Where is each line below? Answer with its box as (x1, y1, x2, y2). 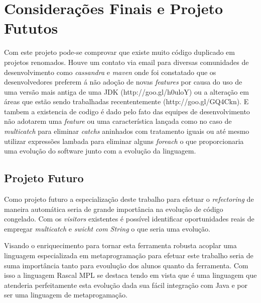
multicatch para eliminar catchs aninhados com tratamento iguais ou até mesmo (4, 126, 249, 136)
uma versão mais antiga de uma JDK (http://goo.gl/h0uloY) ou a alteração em (4, 86, 249, 97)
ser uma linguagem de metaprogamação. (4, 289, 127, 300)
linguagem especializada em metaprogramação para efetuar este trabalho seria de (4, 250, 253, 261)
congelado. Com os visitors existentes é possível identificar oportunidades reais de (4, 213, 254, 224)
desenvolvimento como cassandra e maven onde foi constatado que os (4, 66, 216, 77)
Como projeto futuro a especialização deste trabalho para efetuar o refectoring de (4, 194, 254, 204)
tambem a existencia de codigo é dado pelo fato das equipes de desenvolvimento (4, 106, 250, 116)
